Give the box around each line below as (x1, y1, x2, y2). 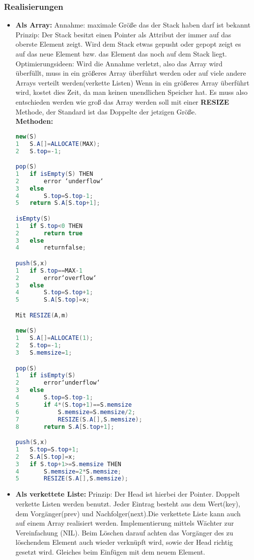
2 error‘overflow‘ (15, 274, 97, 281)
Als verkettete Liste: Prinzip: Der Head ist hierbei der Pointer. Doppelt (15, 489, 240, 499)
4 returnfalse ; (15, 244, 86, 252)
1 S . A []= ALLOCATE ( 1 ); (15, 335, 93, 342)
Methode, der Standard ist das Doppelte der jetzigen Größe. (15, 106, 197, 116)
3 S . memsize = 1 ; (15, 349, 72, 357)
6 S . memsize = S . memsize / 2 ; (15, 408, 136, 416)
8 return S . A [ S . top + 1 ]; (15, 423, 114, 430)
